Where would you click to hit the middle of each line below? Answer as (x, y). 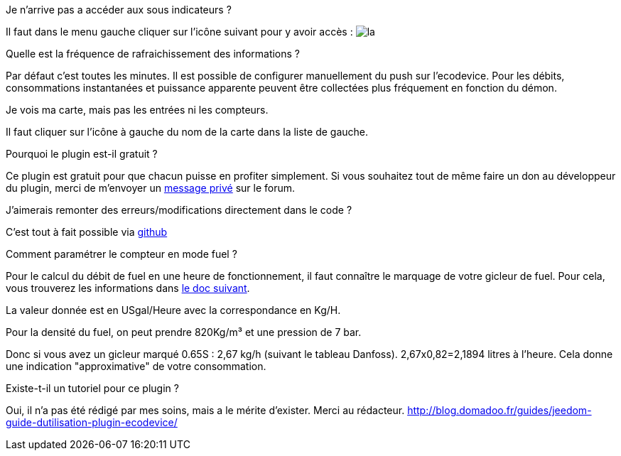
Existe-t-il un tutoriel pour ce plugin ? (92, 388)
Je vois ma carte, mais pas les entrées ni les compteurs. (137, 110)
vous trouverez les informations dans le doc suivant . (128, 288)
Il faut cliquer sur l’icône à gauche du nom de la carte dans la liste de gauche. (187, 132)
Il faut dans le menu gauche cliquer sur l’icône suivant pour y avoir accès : (179, 32)
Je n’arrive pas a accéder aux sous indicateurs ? (119, 10)
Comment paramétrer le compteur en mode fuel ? (121, 254)
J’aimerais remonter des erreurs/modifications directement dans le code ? (179, 210)
